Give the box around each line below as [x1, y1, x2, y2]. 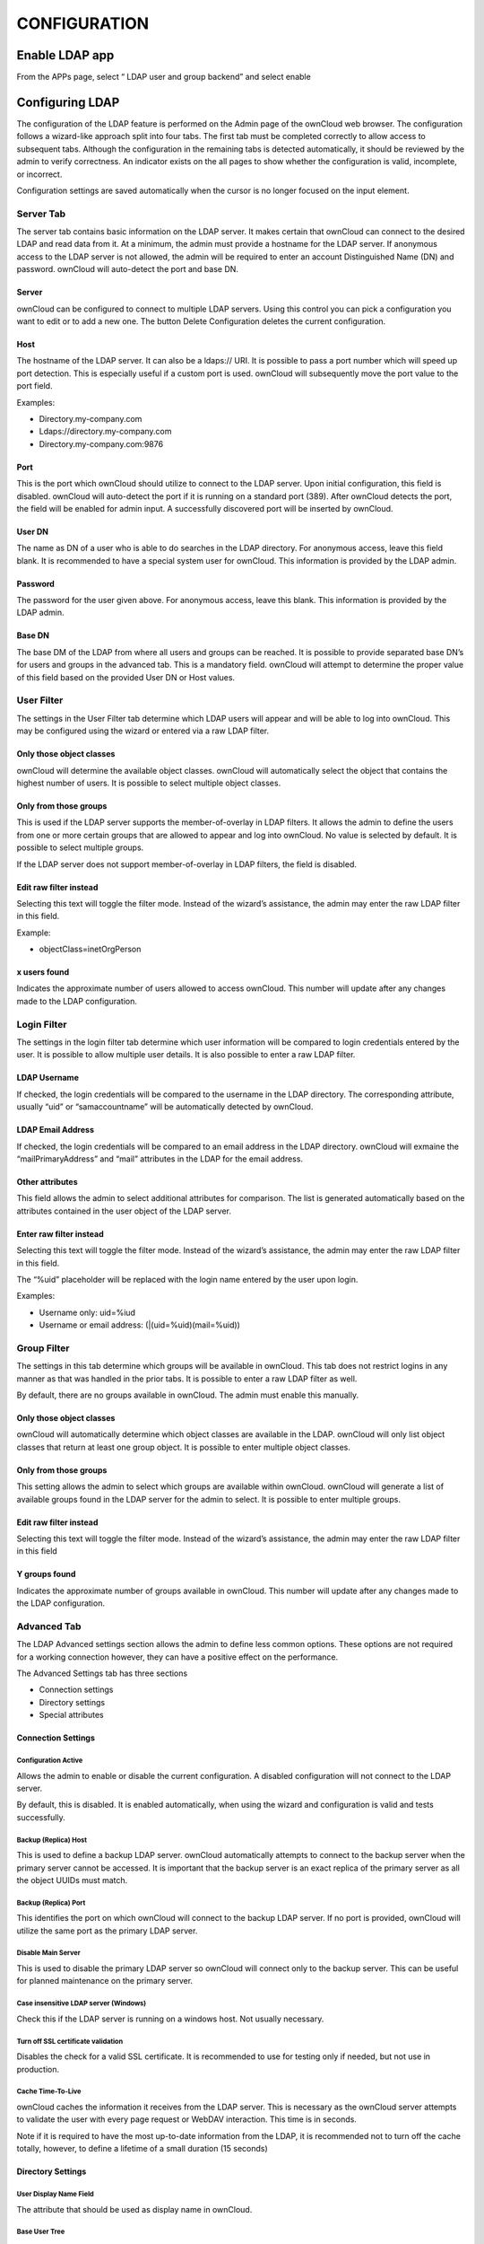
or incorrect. [16, 169, 63, 180]
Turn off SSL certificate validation [16, 2037, 124, 2046]
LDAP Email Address [16, 1125, 94, 1135]
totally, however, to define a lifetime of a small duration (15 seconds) [16, 2143, 268, 2154]
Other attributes [16, 1176, 78, 1187]
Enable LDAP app [16, 48, 115, 63]
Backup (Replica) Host [16, 1836, 88, 1845]
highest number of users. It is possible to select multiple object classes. [16, 777, 281, 788]
